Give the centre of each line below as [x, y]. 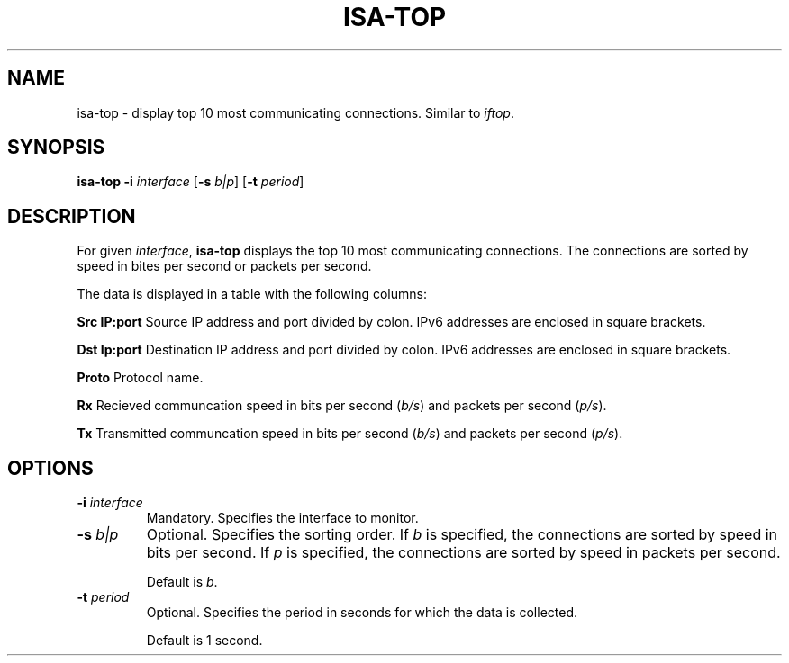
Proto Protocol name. [140, 378]
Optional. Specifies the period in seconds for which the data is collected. [362, 613]
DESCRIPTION [72, 216]
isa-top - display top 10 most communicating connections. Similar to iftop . [295, 112]
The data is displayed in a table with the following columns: [252, 294]
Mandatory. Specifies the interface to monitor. [282, 518]
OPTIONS [50, 468]
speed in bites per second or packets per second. [224, 266]
